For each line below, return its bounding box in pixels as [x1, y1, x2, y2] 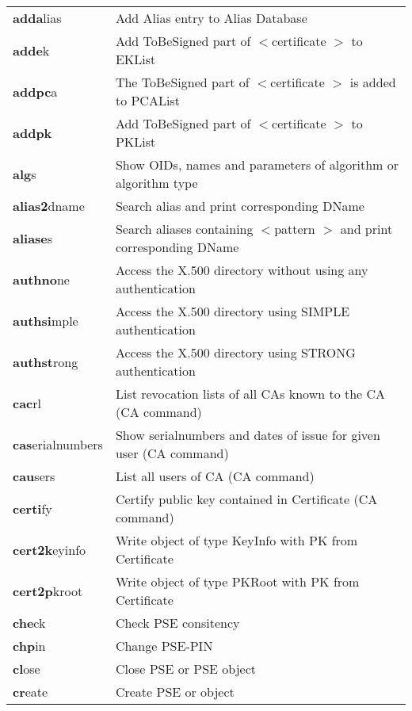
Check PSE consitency [115, 614, 240, 632]
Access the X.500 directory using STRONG [115, 343, 356, 361]
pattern [274, 220, 315, 238]
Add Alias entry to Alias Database [115, 9, 307, 27]
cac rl [13, 393, 42, 412]
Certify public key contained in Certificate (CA [115, 490, 378, 508]
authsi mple [13, 311, 78, 330]
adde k [13, 40, 50, 59]
